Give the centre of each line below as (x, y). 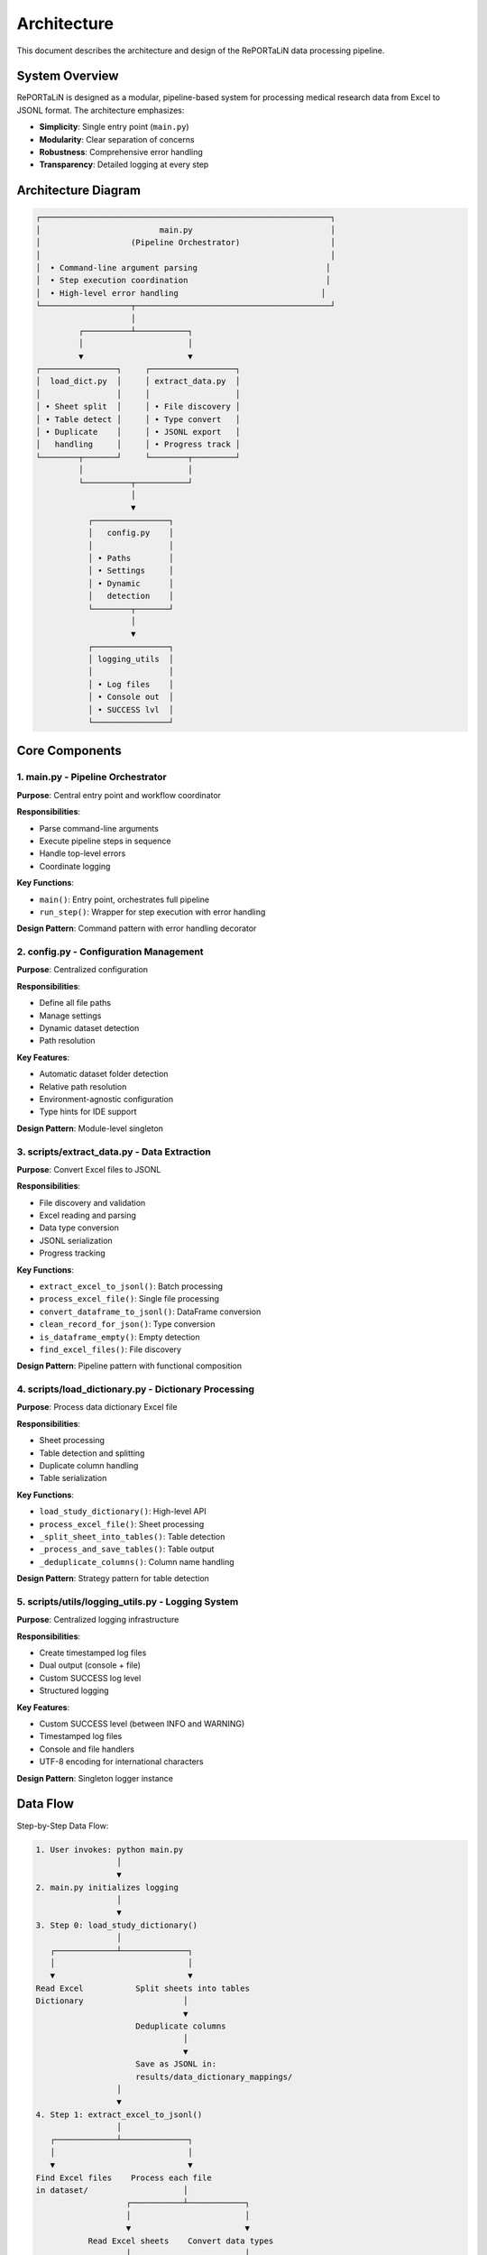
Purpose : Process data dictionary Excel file (97, 1407)
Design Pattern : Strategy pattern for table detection (113, 1578)
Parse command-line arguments (99, 828)
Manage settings (70, 1016)
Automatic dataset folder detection (104, 1074)
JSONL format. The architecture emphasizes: (101, 110)
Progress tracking (72, 1253)
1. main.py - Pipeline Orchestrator (92, 778)
